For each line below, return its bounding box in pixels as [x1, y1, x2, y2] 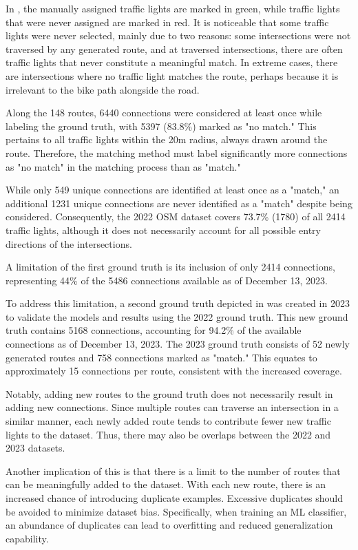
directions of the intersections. [6, 236, 132, 251]
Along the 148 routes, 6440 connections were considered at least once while [6, 105, 322, 120]
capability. [6, 531, 49, 545]
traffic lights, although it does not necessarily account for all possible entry [6, 222, 321, 237]
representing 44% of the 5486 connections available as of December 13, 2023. [6, 273, 328, 287]
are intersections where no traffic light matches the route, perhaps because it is [6, 68, 339, 83]
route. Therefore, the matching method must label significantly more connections [6, 145, 348, 160]
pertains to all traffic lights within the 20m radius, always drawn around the [6, 132, 328, 147]
